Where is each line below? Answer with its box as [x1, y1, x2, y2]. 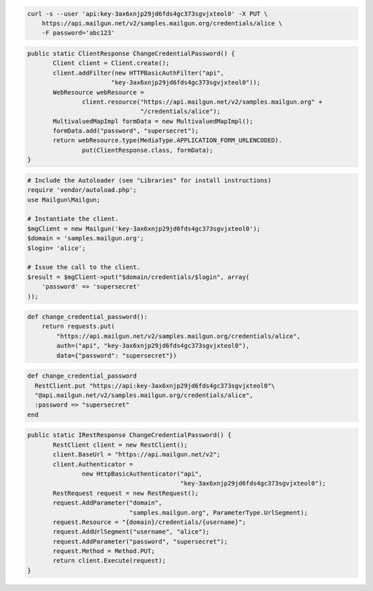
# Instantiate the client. [27, 215, 119, 223]
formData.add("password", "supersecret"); [52, 127, 199, 135]
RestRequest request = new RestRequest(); [52, 489, 199, 497]
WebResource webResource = [52, 88, 144, 96]
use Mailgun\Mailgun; [27, 195, 101, 204]
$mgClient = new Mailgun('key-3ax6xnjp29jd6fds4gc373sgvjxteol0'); [27, 224, 261, 233]
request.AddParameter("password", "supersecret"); [52, 537, 228, 545]
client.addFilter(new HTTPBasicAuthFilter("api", [52, 69, 224, 77]
